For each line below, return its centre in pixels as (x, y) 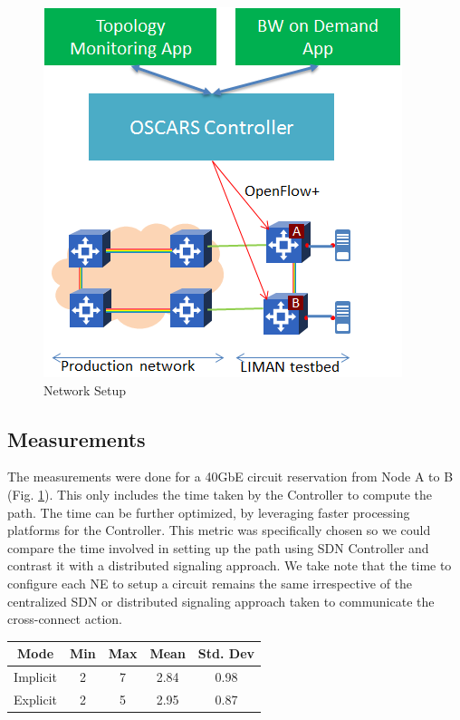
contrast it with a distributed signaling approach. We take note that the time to (230, 565)
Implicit (35, 677)
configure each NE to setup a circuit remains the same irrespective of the (210, 583)
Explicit (36, 699)
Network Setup (85, 389)
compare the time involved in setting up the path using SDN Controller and (218, 547)
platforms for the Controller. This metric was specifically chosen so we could (219, 530)
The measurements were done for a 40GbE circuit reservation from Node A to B (230, 477)
